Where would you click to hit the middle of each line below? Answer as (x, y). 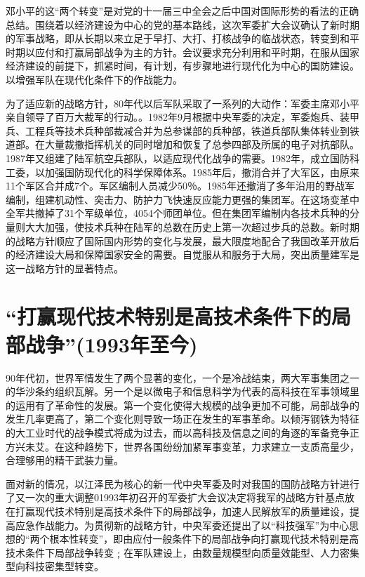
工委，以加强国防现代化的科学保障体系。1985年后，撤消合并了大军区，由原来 (182, 172)
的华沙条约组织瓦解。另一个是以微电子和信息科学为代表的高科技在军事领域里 (182, 391)
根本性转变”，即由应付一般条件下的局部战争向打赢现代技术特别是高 (204, 539)
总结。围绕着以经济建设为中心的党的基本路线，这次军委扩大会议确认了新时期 (182, 24)
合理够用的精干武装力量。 (65, 460)
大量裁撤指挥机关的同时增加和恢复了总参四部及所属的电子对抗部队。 (202, 144)
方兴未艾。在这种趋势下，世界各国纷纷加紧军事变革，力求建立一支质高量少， (182, 446)
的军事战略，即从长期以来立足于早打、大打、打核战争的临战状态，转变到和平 (182, 38)
